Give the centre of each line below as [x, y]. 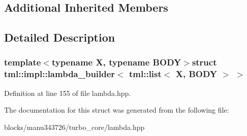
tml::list [145, 74]
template [23, 62]
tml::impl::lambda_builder [60, 74]
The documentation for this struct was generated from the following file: [117, 110]
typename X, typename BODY [116, 62]
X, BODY [196, 74]
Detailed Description [60, 37]
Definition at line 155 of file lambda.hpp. [68, 93]
